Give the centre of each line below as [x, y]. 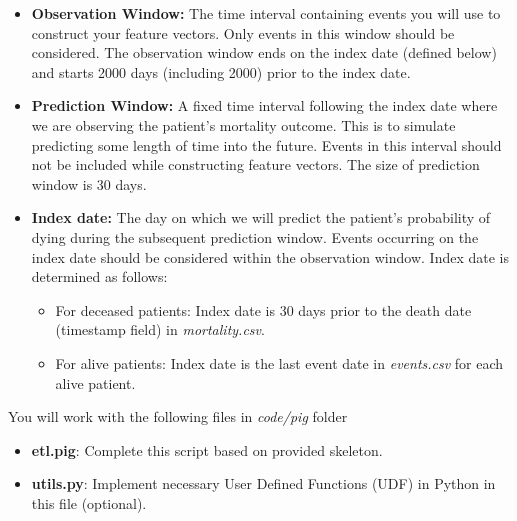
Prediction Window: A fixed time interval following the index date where [264, 105]
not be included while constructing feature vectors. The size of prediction [255, 164]
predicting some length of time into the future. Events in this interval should [266, 144]
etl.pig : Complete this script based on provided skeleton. [207, 449]
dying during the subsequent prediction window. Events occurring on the [255, 236]
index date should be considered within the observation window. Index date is [270, 256]
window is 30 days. [89, 183]
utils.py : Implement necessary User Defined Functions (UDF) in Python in [263, 483]
